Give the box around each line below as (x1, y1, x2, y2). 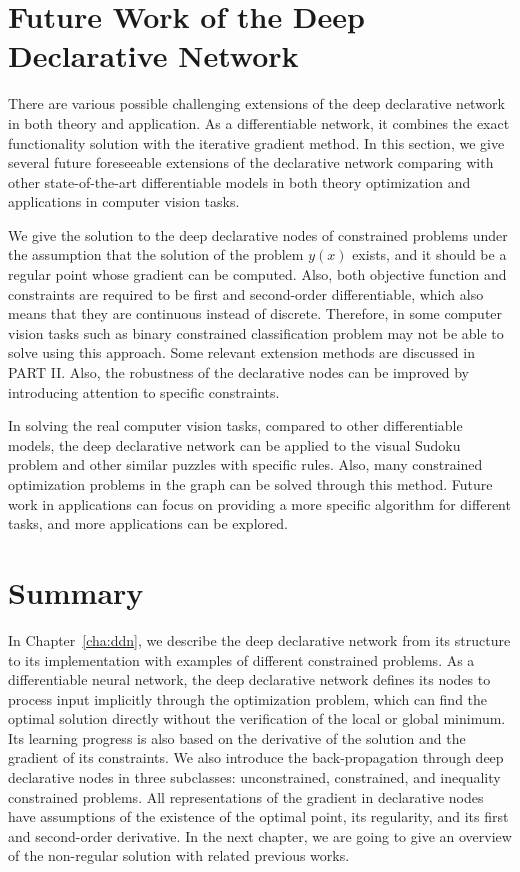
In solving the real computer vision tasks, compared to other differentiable (8, 415, 463, 436)
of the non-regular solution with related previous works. (8, 845, 350, 866)
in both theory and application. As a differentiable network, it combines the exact (8, 112, 510, 133)
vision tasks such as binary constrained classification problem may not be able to (8, 322, 504, 343)
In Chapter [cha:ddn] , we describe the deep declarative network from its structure (8, 629, 511, 650)
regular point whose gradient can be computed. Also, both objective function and (8, 264, 507, 285)
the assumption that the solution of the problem (8, 244, 304, 265)
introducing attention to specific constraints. (8, 381, 280, 402)
